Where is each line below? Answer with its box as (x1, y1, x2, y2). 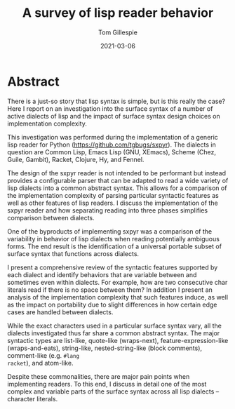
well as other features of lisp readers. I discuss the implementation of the (7, 199, 219, 207)
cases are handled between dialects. (7, 307, 114, 316)
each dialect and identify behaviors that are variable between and (7, 270, 197, 279)
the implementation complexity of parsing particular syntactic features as (7, 191, 219, 199)
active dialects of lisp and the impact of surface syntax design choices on (7, 112, 220, 120)
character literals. (7, 394, 58, 403)
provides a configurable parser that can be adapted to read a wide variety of (7, 176, 229, 185)
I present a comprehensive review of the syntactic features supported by (7, 263, 218, 271)
